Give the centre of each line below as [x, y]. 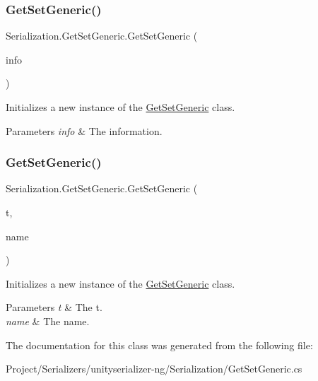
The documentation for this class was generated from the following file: [159, 345]
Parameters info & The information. [84, 130]
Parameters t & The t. [54, 307]
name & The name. [48, 321]
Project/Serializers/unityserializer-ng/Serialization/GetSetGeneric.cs [154, 369]
